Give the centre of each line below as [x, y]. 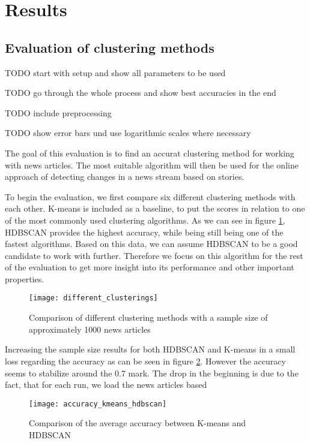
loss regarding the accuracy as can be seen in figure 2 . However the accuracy [145, 361]
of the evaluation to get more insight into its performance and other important [150, 267]
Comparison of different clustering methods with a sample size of [148, 317]
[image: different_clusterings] [93, 298]
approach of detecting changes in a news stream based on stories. [125, 177]
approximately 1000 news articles [90, 329]
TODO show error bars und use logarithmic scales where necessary [128, 133]
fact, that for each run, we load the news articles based [106, 385]
